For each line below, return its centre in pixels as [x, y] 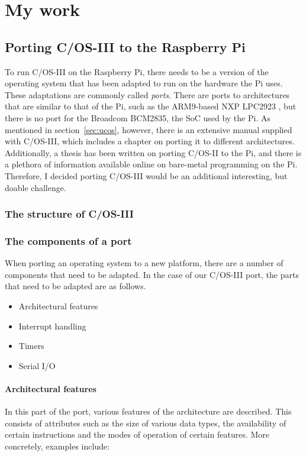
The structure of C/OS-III [69, 214]
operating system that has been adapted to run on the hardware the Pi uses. [144, 83]
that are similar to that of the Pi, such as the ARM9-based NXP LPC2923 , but [151, 106]
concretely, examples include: [57, 446]
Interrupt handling [52, 326]
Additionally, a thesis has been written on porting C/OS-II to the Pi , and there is [153, 152]
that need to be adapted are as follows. [75, 286]
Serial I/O [37, 365]
